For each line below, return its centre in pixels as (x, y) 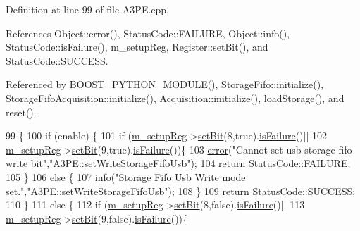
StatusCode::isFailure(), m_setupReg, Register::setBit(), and (137, 47)
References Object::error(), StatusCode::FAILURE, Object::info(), (148, 33)
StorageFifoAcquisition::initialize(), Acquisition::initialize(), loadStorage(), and (175, 98)
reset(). (21, 112)
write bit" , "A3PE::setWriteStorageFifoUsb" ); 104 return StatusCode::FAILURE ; (178, 163)
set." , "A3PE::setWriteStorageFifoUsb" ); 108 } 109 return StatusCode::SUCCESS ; (181, 191)
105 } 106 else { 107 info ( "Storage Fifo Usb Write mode (126, 176)
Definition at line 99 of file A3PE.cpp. (88, 9)
